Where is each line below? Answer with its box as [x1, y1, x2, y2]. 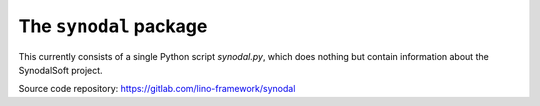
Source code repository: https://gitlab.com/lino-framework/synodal [18, 83, 296, 95]
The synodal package [18, 15, 208, 37]
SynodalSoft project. [18, 64, 104, 76]
